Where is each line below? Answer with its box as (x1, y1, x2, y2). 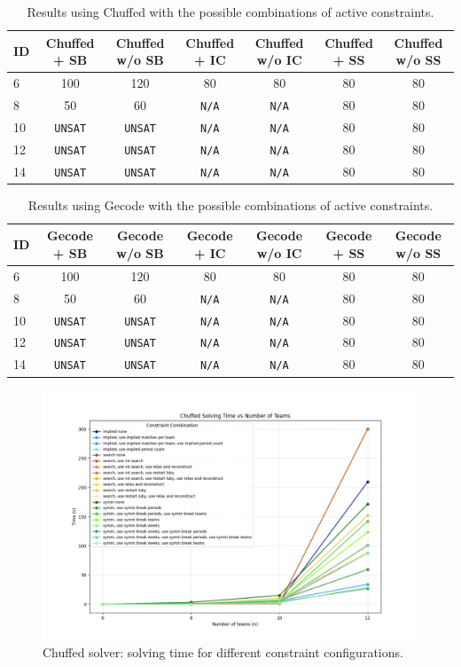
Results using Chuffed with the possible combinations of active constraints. (27, 3, 434, 20)
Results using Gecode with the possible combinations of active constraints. (27, 195, 434, 214)
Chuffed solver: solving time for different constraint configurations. (43, 643, 403, 662)
